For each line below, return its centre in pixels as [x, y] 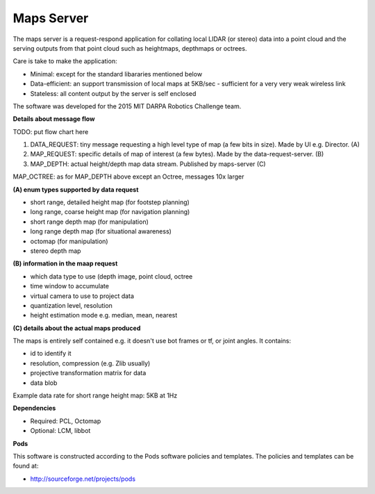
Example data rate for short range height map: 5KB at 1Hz [95, 395]
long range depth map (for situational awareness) [101, 231]
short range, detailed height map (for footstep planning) [110, 202]
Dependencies [34, 408]
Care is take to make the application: [65, 61]
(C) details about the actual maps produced [77, 328]
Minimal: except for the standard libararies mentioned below [116, 74]
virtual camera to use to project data [82, 296]
